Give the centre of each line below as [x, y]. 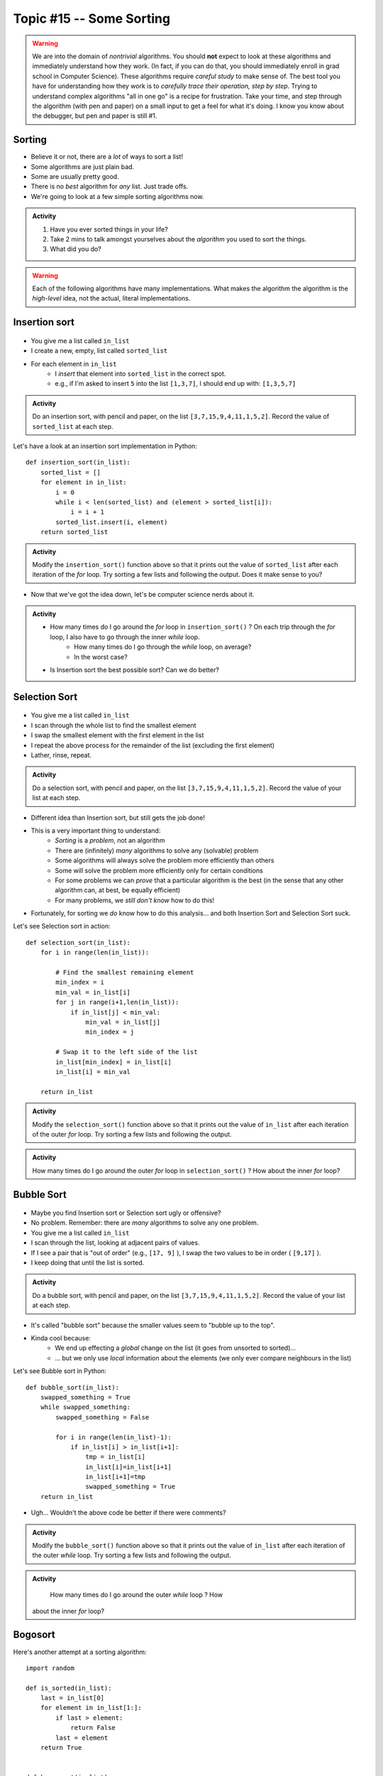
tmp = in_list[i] [115, 1457]
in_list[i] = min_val [93, 1072]
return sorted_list [74, 532]
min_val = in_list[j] [123, 1022]
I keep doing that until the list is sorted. [88, 1263]
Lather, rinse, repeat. [61, 755]
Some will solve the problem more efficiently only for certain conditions [159, 870]
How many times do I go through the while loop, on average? [163, 647]
